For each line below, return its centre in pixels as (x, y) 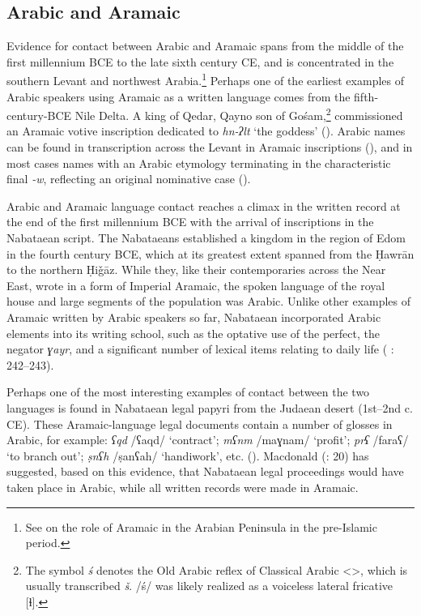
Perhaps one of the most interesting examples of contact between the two (188, 392)
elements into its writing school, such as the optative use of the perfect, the (193, 333)
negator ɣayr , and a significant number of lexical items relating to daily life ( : (200, 349)
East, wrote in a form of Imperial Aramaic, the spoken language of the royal (196, 285)
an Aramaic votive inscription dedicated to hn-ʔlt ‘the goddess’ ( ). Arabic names (206, 131)
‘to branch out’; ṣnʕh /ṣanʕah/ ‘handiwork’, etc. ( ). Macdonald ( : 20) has (188, 455)
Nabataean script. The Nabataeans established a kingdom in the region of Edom (206, 238)
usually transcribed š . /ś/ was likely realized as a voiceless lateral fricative (209, 586)
